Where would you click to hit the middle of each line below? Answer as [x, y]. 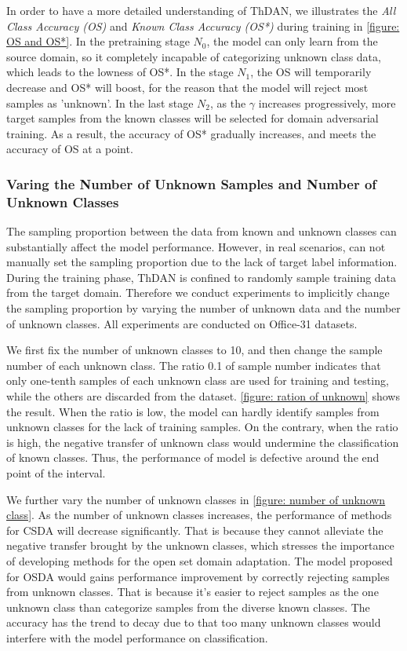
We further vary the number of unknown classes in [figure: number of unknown [196, 499]
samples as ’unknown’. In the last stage [100, 102]
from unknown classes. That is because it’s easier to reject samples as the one [193, 592]
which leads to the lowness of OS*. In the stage [120, 72]
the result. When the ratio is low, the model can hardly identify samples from [193, 411]
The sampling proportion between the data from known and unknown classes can [202, 231]
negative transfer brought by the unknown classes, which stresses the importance [200, 545]
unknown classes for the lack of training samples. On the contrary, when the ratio [202, 427]
